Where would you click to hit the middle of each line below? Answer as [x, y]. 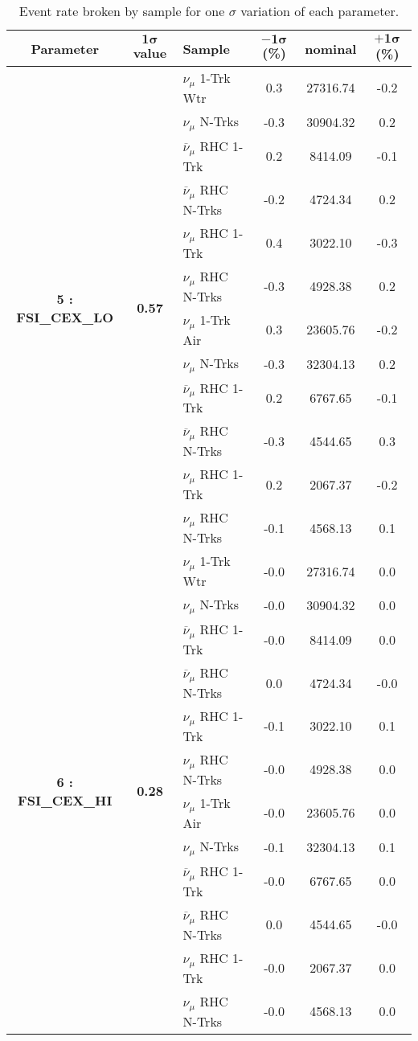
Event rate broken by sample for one [122, 11]
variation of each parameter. [320, 11]
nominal [331, 48]
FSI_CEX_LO [65, 317]
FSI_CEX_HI [65, 800]
